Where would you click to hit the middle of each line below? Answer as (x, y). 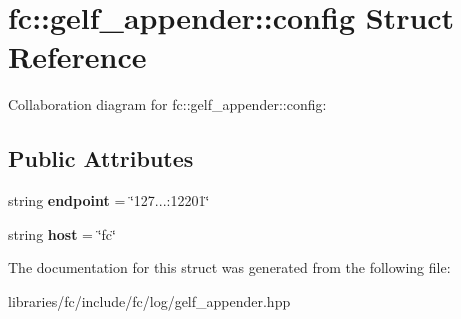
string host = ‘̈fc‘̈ (62, 233)
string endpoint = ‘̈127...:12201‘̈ (109, 200)
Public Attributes (101, 158)
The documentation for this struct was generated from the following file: (229, 267)
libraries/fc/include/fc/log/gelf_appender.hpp (149, 300)
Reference (77, 56)
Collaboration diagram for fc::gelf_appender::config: (167, 104)
